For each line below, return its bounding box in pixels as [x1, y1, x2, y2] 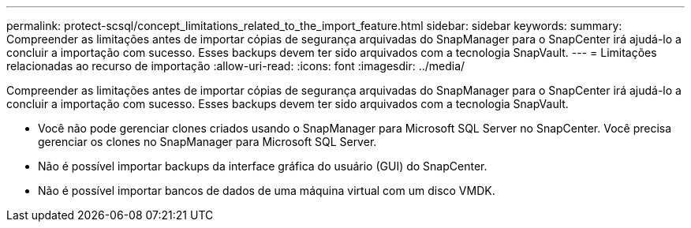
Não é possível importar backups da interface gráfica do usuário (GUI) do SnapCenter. [38, 159, 487, 173]
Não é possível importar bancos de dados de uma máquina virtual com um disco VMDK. [38, 184, 495, 197]
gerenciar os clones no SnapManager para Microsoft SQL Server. [38, 135, 377, 148]
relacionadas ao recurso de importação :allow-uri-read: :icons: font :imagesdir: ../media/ [6, 59, 465, 73]
